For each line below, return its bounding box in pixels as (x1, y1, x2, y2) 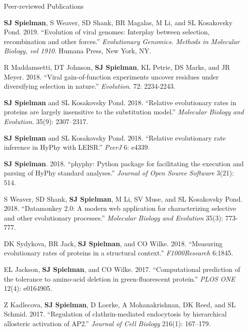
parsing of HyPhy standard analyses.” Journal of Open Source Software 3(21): (4, 168, 234, 178)
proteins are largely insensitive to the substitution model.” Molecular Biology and (4, 107, 244, 117)
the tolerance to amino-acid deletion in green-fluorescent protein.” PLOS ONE (4, 273, 235, 284)
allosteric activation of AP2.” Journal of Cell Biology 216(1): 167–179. (4, 318, 211, 329)
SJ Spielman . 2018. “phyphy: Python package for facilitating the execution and (4, 158, 244, 168)
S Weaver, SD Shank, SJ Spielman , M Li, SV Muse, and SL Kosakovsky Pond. (4, 193, 243, 204)
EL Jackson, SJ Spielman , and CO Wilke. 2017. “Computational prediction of (4, 264, 240, 274)
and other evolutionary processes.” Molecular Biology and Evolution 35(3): (4, 212, 223, 222)
